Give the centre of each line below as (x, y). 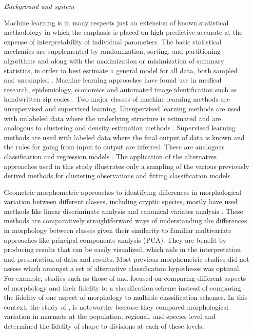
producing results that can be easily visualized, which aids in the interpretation (122, 249)
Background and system (39, 6)
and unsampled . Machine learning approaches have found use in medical (113, 80)
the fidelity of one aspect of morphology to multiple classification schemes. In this (126, 297)
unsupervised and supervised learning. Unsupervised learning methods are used (122, 108)
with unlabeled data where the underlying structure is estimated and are (113, 118)
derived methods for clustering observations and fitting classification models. (118, 176)
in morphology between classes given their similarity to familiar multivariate (118, 230)
